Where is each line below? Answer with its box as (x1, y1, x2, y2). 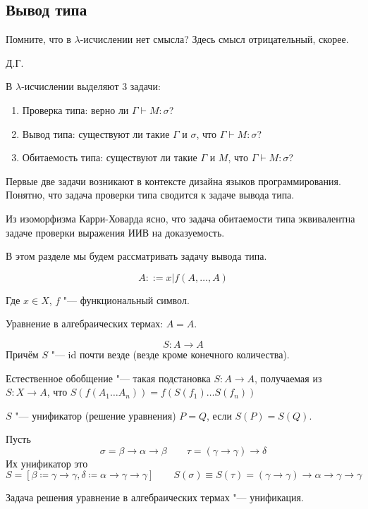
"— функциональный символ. (63, 292, 190, 307)
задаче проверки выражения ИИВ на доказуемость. (6, 225, 225, 239)
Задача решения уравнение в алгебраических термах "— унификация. (6, 490, 304, 505)
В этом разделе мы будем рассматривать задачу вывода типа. (6, 249, 267, 263)
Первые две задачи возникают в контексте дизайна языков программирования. (6, 173, 341, 188)
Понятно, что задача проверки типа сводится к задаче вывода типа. (6, 187, 295, 202)
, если (207, 408, 232, 422)
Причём (6, 346, 39, 361)
